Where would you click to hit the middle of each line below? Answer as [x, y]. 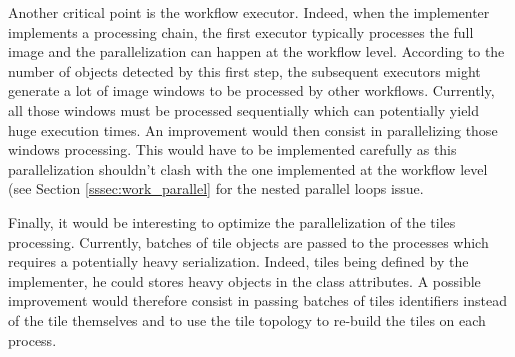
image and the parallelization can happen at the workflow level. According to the [256, 51]
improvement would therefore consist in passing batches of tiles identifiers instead [257, 300]
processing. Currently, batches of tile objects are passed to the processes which [248, 241]
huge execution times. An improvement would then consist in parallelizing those [253, 129]
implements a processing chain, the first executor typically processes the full [241, 31]
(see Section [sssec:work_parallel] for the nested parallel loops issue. [216, 188]
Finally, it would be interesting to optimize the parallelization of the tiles [232, 221]
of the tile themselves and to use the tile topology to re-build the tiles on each [247, 319]
